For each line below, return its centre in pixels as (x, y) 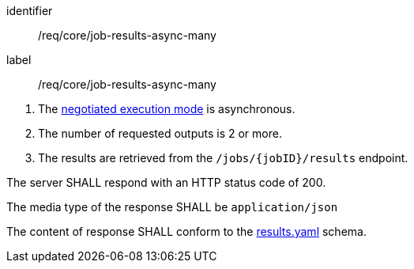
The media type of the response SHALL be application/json (172, 207)
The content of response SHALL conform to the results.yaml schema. (186, 231)
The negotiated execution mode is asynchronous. (167, 109)
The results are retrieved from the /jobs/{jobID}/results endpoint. (223, 158)
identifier (30, 11)
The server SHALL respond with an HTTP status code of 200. (166, 182)
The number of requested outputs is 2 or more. (160, 133)
